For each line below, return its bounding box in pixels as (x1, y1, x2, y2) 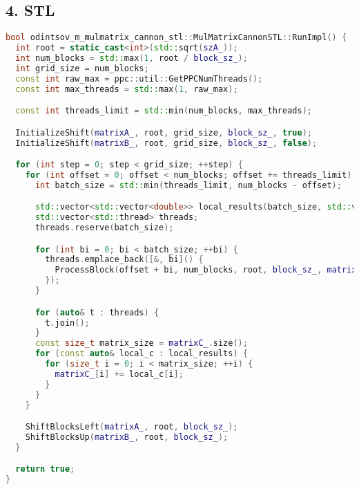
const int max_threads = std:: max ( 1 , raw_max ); (15, 84, 238, 94)
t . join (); (45, 317, 90, 328)
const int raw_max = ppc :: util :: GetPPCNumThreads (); (15, 73, 263, 84)
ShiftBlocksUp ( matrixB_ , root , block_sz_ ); (25, 432, 229, 442)
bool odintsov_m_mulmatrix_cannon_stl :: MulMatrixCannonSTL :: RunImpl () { (6, 33, 347, 43)
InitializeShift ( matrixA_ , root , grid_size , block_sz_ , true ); (15, 127, 312, 138)
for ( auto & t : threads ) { (35, 307, 159, 317)
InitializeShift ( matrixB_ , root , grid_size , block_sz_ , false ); (15, 138, 318, 148)
